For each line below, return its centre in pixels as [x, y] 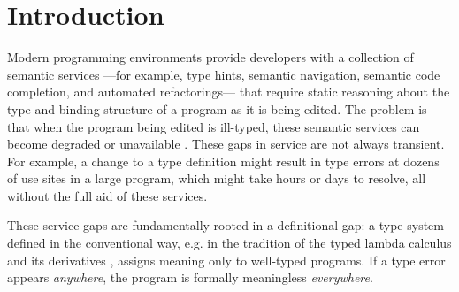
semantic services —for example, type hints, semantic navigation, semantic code [224, 74]
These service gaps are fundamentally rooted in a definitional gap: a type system [226, 225]
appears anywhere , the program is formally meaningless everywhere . [190, 277]
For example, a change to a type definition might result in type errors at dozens [223, 161]
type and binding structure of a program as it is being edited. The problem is [217, 108]
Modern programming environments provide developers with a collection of [210, 57]
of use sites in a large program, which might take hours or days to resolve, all [217, 178]
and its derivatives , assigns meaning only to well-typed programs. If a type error [226, 260]
